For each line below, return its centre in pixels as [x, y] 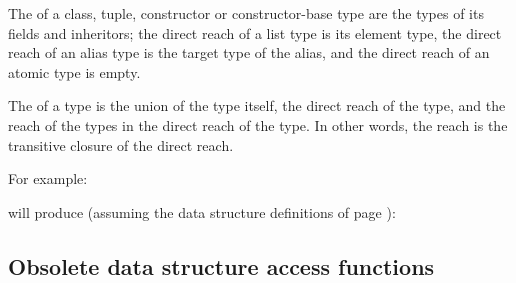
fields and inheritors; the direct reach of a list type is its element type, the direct [255, 32]
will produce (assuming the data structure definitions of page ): [202, 211]
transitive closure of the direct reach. [121, 144]
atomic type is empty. [74, 71]
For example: [48, 178]
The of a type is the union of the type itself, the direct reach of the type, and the [257, 105]
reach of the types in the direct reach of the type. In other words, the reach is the [258, 124]
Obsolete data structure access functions [221, 265]
